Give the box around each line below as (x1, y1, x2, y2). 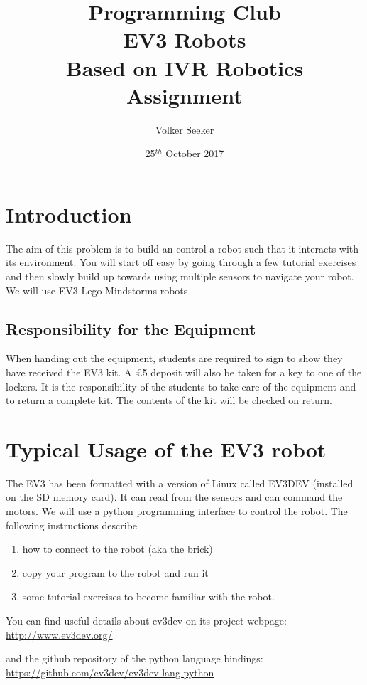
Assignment (126, 80, 243, 110)
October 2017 (165, 146, 224, 161)
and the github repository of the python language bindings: (6, 651, 263, 666)
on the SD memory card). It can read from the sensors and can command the (6, 489, 343, 504)
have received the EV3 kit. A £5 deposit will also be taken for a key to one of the (6, 364, 362, 379)
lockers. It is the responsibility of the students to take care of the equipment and (6, 378, 356, 393)
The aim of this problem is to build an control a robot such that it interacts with (6, 240, 359, 255)
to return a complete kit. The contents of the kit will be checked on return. (6, 393, 332, 408)
